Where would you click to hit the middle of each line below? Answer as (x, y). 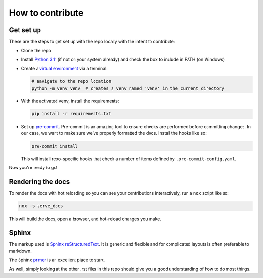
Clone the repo (36, 51)
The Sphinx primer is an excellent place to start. (57, 260)
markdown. (20, 251)
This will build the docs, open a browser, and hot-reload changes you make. (85, 219)
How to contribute (46, 13)
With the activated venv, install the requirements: (70, 101)
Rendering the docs (39, 182)
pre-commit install (55, 146)
